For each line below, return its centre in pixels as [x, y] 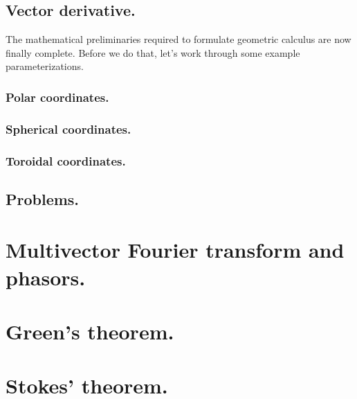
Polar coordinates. [57, 97]
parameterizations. [45, 66]
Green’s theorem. [90, 331]
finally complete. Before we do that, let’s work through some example [153, 52]
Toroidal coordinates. [66, 160]
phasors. [46, 277]
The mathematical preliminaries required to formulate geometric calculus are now [178, 39]
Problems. [43, 198]
